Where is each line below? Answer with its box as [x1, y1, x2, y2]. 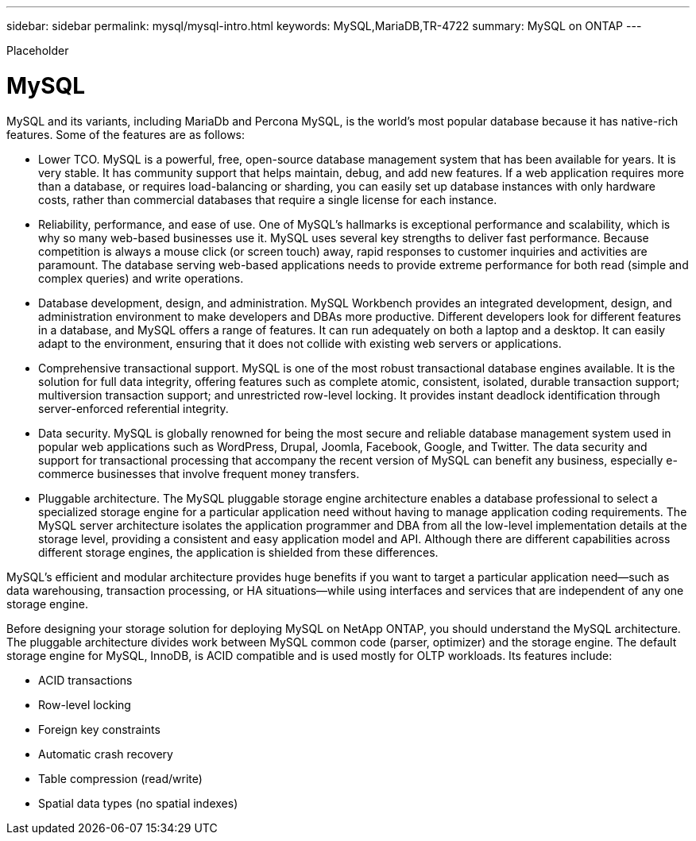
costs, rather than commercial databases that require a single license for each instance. [38, 192, 497, 206]
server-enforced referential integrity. [38, 401, 229, 415]
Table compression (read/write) [38, 771, 203, 785]
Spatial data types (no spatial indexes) [38, 796, 238, 810]
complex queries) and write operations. [38, 271, 244, 285]
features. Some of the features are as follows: [6, 127, 246, 141]
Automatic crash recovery [38, 746, 173, 761]
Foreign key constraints [38, 722, 160, 736]
